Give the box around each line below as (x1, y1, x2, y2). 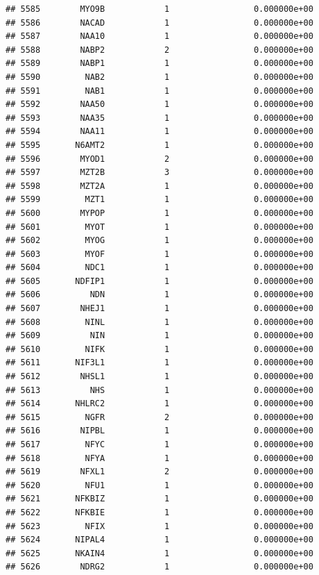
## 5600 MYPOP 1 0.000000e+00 (6, 208, 313, 218)
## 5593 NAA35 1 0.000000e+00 (6, 112, 313, 123)
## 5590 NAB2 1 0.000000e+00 (6, 72, 313, 82)
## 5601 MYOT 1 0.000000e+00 (6, 222, 313, 232)
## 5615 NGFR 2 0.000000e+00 (6, 412, 313, 422)
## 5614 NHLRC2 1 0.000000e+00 (6, 399, 313, 409)
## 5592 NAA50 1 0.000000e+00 (6, 99, 313, 110)
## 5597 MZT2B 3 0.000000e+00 (6, 167, 313, 178)
